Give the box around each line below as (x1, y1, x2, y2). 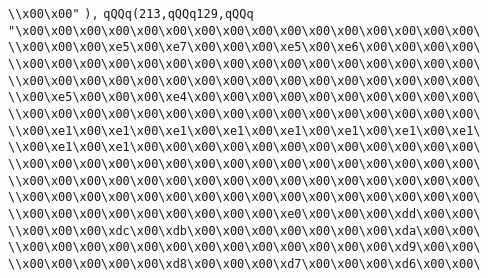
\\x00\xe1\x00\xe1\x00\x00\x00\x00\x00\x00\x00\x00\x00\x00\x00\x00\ (8, 140, 481, 155)
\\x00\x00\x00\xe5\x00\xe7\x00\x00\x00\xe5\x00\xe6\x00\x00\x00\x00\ (8, 40, 481, 55)
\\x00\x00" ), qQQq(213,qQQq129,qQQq (8, 7, 254, 21)
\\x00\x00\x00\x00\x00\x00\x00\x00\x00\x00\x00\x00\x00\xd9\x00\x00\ (8, 240, 481, 255)
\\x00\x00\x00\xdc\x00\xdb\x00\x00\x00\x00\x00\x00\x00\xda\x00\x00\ (8, 223, 481, 238)
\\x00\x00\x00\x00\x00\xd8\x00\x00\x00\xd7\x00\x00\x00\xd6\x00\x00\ (8, 256, 481, 271)
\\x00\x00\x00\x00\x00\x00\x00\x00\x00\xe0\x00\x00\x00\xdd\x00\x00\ (8, 206, 481, 221)
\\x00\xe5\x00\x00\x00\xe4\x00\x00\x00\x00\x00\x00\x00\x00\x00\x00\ (8, 90, 481, 105)
